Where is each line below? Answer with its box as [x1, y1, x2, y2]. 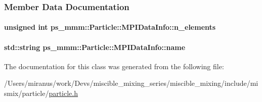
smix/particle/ [4, 88, 49, 98]
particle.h [49, 88, 78, 98]
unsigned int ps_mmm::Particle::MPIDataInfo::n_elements [4, 22, 216, 32]
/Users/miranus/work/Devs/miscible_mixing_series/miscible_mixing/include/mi [4, 78, 258, 88]
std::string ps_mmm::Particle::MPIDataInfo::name [4, 41, 186, 52]
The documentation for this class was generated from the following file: [4, 61, 224, 71]
